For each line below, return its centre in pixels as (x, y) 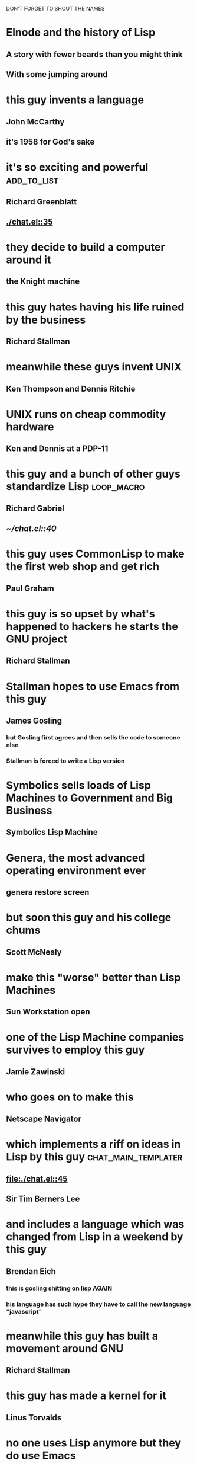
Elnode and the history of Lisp (81, 33)
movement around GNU (65, 1348)
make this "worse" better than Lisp (93, 977)
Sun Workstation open (48, 1012)
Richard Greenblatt (42, 202)
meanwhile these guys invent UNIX (94, 367)
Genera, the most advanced (75, 858)
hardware (30, 427)
